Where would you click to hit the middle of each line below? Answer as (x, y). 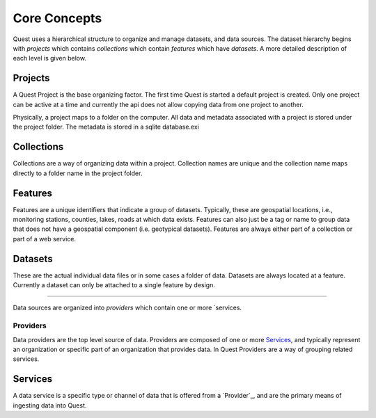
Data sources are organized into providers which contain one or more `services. (127, 308)
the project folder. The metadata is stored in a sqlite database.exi (106, 127)
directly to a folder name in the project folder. (78, 173)
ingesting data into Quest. (50, 405)
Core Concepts (57, 18)
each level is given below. (50, 58)
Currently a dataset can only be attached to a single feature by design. (114, 285)
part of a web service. (45, 239)
